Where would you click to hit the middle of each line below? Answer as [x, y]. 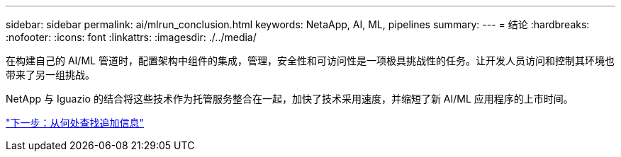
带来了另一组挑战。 [50, 75]
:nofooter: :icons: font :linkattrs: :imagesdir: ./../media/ [131, 37]
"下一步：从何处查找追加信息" [75, 123]
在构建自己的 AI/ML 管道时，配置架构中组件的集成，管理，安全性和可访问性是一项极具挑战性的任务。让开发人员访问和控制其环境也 [310, 60]
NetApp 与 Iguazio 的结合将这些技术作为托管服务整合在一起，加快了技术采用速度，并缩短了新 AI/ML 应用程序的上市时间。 [290, 99]
